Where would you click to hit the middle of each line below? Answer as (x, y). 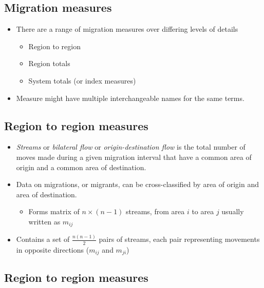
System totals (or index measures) (82, 80)
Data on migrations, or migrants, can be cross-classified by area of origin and (138, 184)
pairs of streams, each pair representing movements (179, 239)
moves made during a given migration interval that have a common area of (134, 157)
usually (233, 211)
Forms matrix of (54, 211)
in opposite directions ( (53, 249)
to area (203, 211)
